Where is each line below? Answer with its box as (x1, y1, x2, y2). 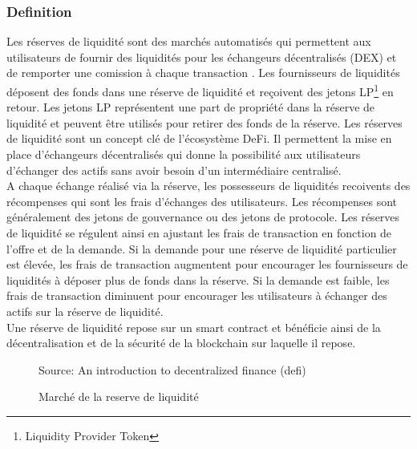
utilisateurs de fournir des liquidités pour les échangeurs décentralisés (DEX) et (6, 48, 397, 65)
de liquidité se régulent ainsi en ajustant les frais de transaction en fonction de (6, 224, 392, 241)
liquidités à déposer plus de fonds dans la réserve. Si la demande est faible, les (6, 271, 390, 288)
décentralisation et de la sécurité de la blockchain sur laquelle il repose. (6, 334, 356, 351)
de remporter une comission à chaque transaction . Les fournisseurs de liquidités (6, 64, 400, 81)
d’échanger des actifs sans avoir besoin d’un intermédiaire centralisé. (6, 161, 342, 178)
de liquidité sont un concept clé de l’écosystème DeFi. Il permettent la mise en (6, 130, 392, 147)
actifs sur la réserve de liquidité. (6, 302, 164, 319)
